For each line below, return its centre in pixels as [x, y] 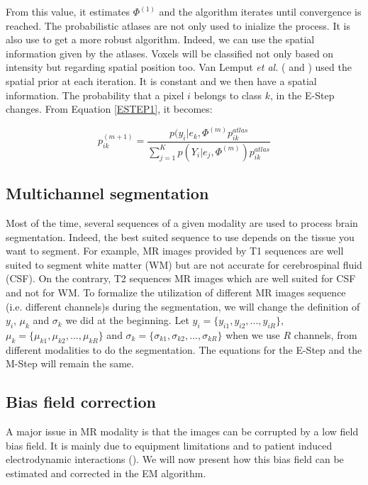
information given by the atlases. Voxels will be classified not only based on [170, 53]
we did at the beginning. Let [127, 320]
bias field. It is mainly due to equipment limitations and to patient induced [169, 445]
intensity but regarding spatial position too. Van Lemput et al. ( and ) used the [179, 67]
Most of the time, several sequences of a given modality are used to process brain [182, 223]
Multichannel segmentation [107, 193]
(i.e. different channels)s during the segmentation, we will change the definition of [183, 306]
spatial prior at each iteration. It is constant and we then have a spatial [161, 80]
